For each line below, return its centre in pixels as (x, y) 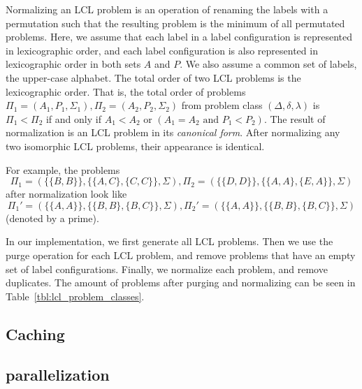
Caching (35, 333)
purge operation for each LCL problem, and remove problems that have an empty (181, 255)
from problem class (222, 105)
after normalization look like (66, 194)
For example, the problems (63, 169)
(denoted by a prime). (52, 218)
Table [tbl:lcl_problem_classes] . (75, 296)
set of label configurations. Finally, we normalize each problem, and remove (167, 269)
